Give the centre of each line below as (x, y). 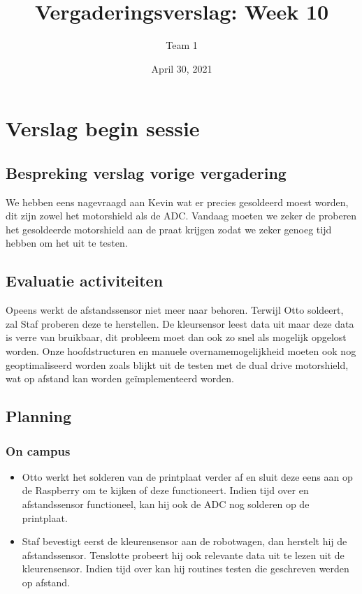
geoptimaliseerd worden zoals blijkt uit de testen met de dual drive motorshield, (177, 364)
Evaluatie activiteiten (85, 281)
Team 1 (182, 45)
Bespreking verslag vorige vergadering (146, 172)
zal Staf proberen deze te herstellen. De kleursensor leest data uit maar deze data (180, 323)
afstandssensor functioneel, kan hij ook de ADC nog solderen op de (166, 504)
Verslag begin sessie (103, 128)
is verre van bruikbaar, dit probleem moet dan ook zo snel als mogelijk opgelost (176, 337)
